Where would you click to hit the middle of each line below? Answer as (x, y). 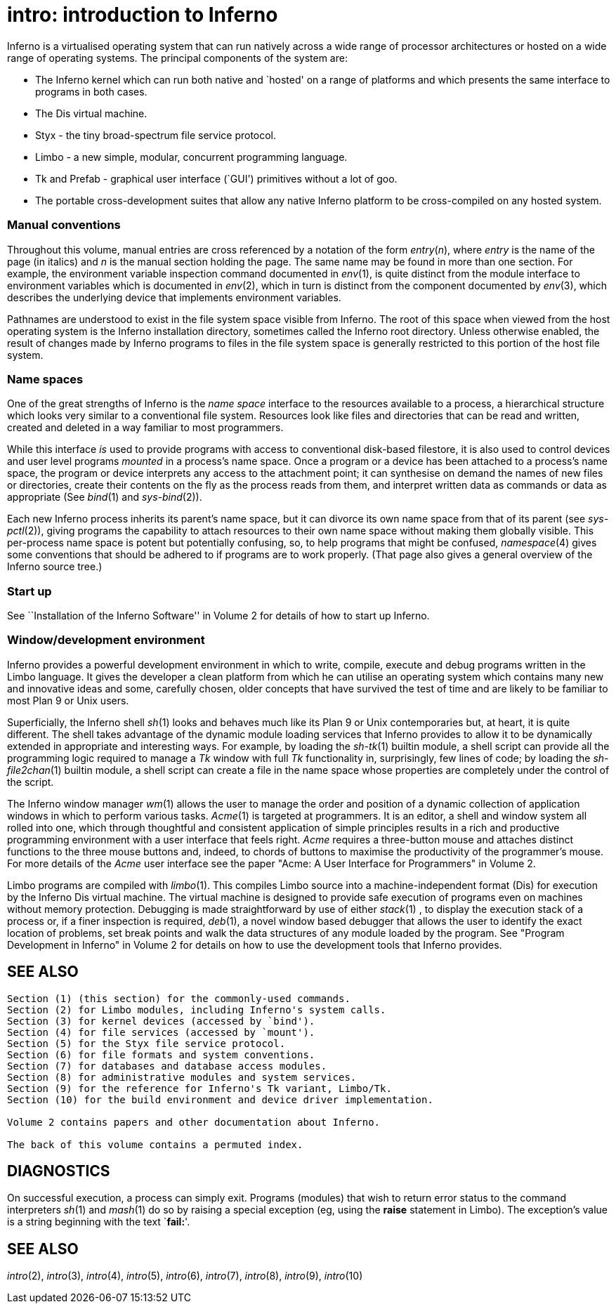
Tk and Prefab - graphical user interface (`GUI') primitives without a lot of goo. (216, 178)
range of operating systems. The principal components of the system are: (177, 58)
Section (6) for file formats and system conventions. (161, 1054)
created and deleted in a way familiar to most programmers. (145, 428)
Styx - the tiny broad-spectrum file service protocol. (156, 135)
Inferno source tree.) (55, 567)
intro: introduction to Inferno (143, 15)
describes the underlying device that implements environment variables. (174, 297)
